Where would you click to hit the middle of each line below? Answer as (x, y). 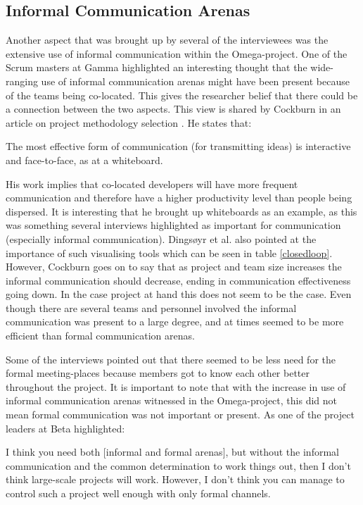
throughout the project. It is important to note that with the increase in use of (176, 386)
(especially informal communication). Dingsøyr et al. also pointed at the (161, 238)
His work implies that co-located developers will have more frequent (152, 183)
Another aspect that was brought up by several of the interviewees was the (167, 40)
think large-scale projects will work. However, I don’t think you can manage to (175, 479)
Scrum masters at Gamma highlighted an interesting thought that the (157, 67)
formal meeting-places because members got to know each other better (158, 373)
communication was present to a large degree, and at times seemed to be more (175, 322)
